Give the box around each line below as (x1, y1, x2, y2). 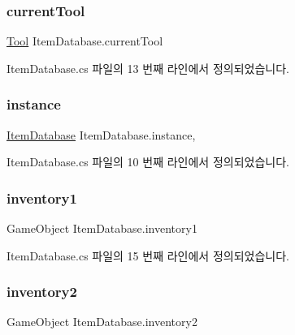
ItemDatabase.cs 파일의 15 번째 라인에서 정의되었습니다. (7, 247, 289, 264)
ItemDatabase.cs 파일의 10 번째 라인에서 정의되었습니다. (7, 153, 289, 170)
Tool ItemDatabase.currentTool (7, 32, 163, 49)
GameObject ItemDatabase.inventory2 (7, 313, 197, 330)
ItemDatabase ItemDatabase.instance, (7, 126, 196, 143)
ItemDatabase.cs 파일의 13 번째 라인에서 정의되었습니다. (7, 59, 289, 76)
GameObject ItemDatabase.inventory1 (7, 220, 197, 237)
